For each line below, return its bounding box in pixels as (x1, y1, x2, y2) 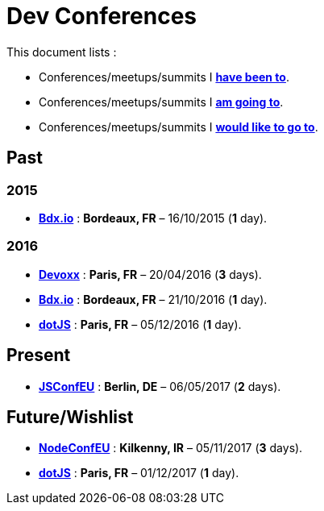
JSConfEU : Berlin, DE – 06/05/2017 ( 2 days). (39, 379, 281, 393)
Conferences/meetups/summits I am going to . (39, 94, 284, 109)
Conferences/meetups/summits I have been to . (39, 69, 289, 84)
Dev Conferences (6, 2, 197, 30)
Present (6, 345, 71, 366)
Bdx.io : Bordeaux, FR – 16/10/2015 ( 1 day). (39, 210, 268, 225)
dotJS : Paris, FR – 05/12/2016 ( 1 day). (39, 317, 242, 331)
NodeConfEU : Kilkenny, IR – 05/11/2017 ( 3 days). (39, 441, 303, 455)
